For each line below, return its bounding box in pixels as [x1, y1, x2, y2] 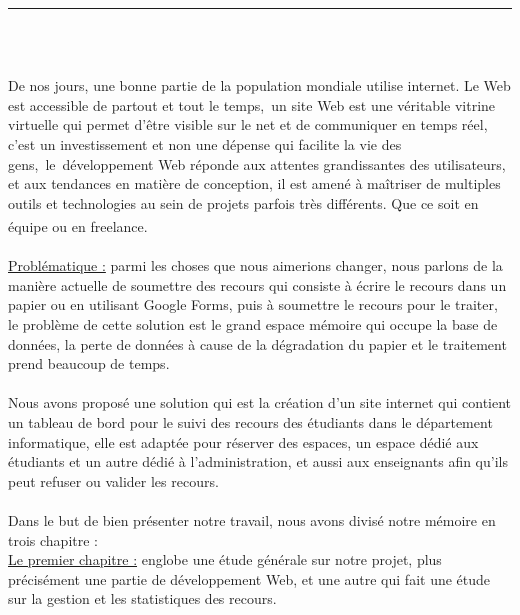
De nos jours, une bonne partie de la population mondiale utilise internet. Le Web [8, 75, 511, 96]
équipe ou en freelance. [8, 216, 148, 236]
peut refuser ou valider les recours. [8, 470, 219, 491]
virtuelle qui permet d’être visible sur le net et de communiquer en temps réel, [8, 114, 488, 135]
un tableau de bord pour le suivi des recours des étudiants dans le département [8, 411, 493, 432]
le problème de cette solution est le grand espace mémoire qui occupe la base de [8, 313, 498, 334]
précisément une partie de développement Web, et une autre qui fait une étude [8, 568, 491, 589]
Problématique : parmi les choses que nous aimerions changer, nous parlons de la [8, 255, 503, 276]
